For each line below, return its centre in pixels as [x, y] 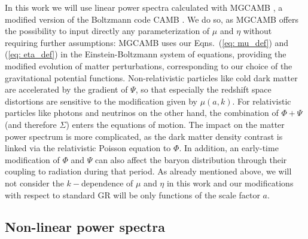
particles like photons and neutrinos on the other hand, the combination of [142, 113]
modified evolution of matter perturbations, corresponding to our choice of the [149, 65]
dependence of [107, 183]
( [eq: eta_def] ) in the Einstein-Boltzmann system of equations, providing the [146, 54]
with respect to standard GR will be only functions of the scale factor [132, 194]
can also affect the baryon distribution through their [191, 159]
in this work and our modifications [230, 183]
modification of [32, 159]
